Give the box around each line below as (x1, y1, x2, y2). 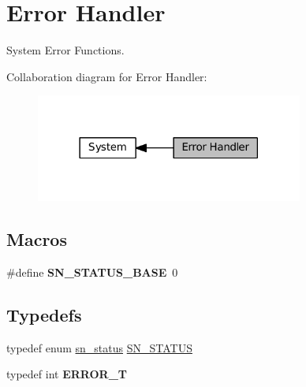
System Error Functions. (6, 42, 125, 58)
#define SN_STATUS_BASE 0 (6, 263, 178, 280)
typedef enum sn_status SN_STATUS (6, 339, 192, 355)
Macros (6, 226, 67, 251)
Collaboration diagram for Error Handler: (6, 68, 207, 84)
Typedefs (6, 302, 82, 326)
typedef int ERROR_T (6, 366, 128, 382)
